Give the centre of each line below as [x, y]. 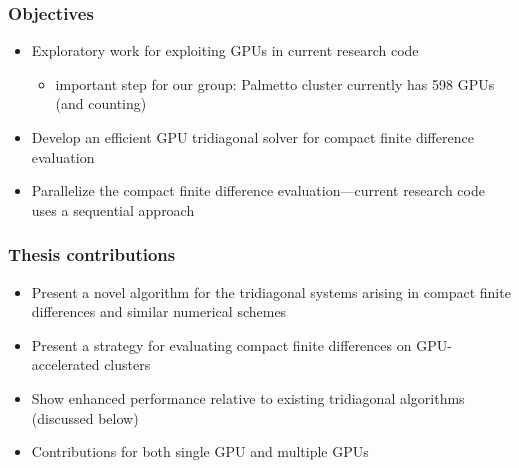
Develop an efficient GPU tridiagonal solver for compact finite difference [252, 137]
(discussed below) [85, 417]
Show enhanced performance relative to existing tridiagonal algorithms [248, 397]
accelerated [65, 364]
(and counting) [101, 103]
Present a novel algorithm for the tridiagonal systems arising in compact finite [271, 291]
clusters [127, 364]
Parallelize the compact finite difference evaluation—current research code [258, 190]
